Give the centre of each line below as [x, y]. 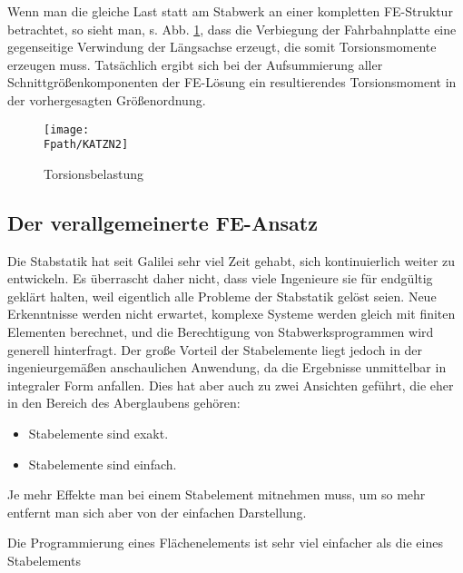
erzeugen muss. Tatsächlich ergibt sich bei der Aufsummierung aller [195, 64]
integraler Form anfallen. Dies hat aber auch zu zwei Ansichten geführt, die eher [231, 385]
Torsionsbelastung [94, 173]
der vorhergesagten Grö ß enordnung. [107, 99]
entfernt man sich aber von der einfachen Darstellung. [157, 512]
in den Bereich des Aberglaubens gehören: [124, 403]
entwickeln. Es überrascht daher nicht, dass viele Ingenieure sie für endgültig [220, 278]
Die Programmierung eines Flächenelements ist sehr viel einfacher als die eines [225, 543]
